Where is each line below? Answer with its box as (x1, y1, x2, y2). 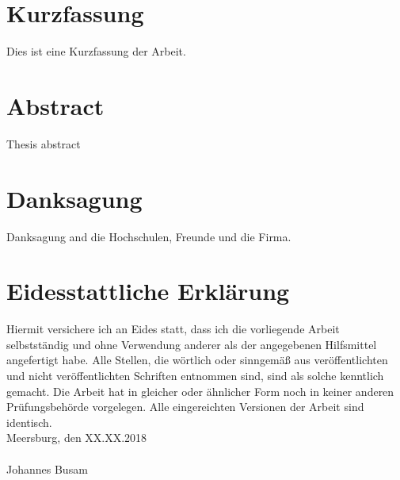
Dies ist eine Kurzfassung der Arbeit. (6, 43, 186, 60)
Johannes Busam (6, 460, 88, 477)
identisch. (6, 413, 52, 430)
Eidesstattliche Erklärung (6, 275, 290, 307)
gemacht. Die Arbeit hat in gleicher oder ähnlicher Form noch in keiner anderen (6, 382, 394, 399)
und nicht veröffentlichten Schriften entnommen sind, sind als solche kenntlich (6, 367, 384, 384)
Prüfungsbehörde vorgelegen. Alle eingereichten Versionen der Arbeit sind (6, 398, 364, 415)
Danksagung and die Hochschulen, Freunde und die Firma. (6, 228, 291, 244)
